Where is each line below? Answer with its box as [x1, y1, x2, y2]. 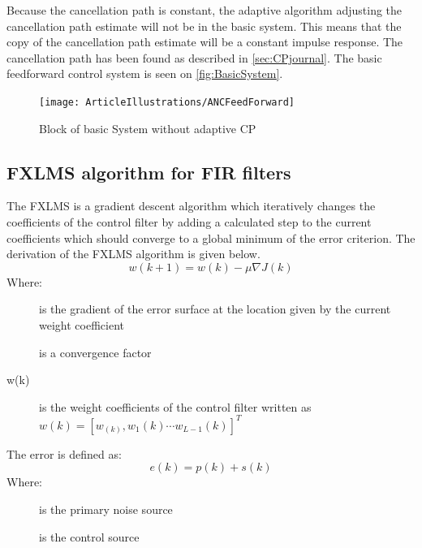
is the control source [39, 528, 140, 545]
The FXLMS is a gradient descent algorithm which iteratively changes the [6, 197, 376, 214]
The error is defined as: [6, 445, 122, 462]
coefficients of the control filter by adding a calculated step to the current [6, 214, 372, 231]
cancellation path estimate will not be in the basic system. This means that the [6, 17, 402, 34]
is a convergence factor [39, 343, 152, 360]
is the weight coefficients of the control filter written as [39, 398, 312, 415]
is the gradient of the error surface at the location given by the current [39, 300, 391, 317]
